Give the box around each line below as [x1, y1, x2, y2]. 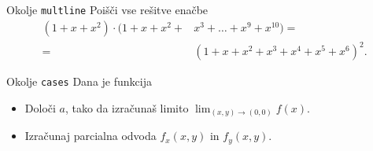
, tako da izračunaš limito [65, 99, 189, 116]
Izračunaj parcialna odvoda [24, 127, 157, 144]
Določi [24, 99, 56, 116]
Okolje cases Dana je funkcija [6, 73, 152, 90]
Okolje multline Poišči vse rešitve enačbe [6, 2, 209, 17]
